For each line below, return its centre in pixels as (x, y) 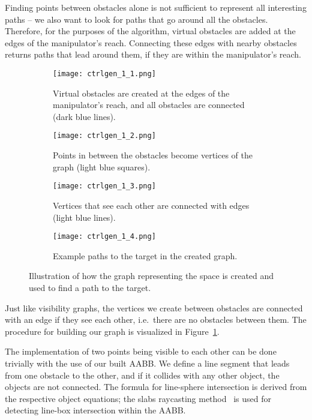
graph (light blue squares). (102, 166)
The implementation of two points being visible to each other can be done (141, 351)
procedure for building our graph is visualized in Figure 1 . (112, 331)
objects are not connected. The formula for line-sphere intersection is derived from (156, 387)
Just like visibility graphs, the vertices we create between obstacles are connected (154, 307)
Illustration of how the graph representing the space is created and (151, 276)
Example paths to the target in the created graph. (145, 255)
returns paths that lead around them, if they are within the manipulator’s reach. (153, 54)
